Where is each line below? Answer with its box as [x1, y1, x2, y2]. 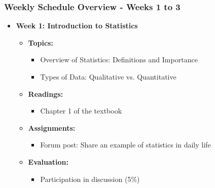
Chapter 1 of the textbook [40, 105, 122, 116]
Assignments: [28, 122, 76, 133]
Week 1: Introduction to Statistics [16, 20, 138, 31]
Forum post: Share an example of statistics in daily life [40, 139, 211, 150]
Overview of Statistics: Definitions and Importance [40, 54, 198, 65]
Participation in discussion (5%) [40, 173, 140, 184]
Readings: [28, 88, 63, 99]
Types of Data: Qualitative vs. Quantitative [40, 71, 176, 82]
